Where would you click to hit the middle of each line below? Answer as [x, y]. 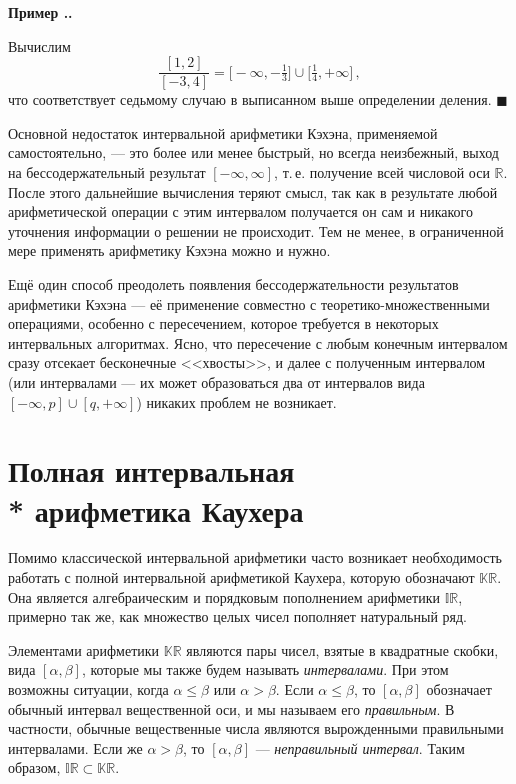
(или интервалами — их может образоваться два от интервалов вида [216, 381]
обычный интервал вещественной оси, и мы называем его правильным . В [231, 708]
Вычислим [39, 45]
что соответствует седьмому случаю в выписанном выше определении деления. [250, 99]
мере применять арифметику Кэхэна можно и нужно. [169, 250]
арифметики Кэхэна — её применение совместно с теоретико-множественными [249, 303]
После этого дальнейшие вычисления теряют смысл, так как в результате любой [253, 191]
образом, [34, 767]
